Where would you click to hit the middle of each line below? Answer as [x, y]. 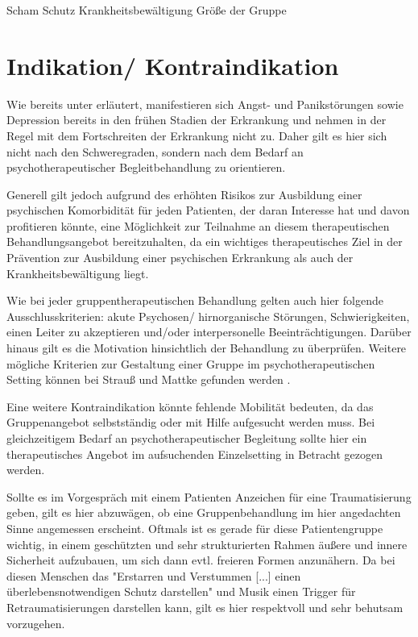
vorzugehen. [36, 623]
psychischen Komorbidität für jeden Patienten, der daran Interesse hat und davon [208, 210]
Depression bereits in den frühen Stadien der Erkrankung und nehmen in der [197, 120]
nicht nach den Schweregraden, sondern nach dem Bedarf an [155, 151]
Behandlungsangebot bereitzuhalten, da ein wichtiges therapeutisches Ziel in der [205, 241]
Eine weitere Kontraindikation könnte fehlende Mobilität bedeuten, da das [190, 406]
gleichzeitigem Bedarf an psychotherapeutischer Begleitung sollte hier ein [187, 438]
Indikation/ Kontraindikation [173, 65]
